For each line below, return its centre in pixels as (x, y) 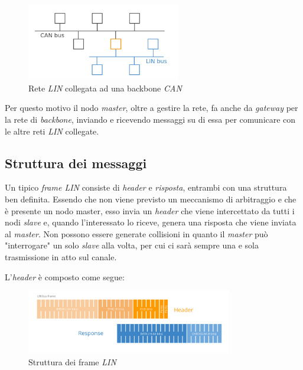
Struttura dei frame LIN (72, 361)
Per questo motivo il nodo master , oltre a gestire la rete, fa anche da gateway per (151, 108)
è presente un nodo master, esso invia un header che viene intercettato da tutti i (150, 210)
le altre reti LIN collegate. (52, 131)
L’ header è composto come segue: (65, 276)
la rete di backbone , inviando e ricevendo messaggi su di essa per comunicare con (150, 119)
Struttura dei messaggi (76, 163)
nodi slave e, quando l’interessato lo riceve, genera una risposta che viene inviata (151, 222)
